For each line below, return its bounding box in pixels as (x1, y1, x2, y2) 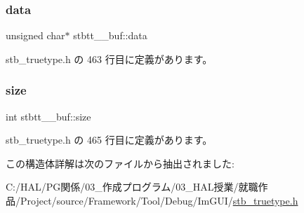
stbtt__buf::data (73, 28, 147, 43)
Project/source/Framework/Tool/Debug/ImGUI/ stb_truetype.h (20, 193, 298, 207)
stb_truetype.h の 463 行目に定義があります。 (6, 51, 213, 66)
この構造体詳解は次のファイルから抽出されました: (6, 156, 234, 170)
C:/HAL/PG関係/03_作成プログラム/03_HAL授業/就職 (6, 179, 258, 194)
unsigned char (6, 28, 65, 43)
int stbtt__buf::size (6, 109, 91, 123)
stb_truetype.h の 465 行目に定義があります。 (6, 132, 213, 147)
